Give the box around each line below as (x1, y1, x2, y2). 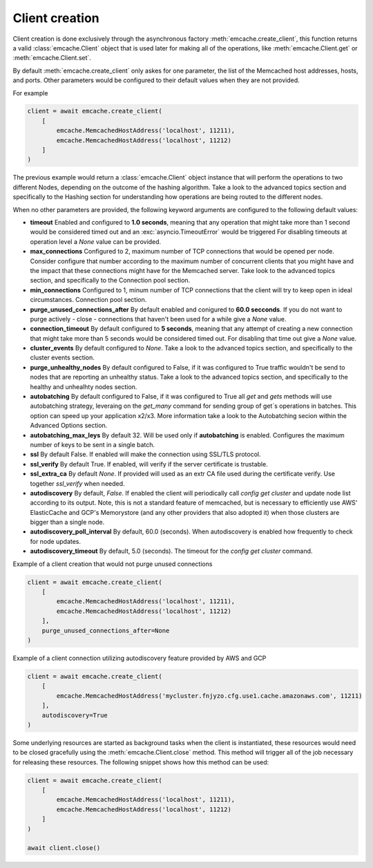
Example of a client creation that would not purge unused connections (12, 560, 213, 568)
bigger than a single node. (30, 518, 105, 527)
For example (12, 88, 48, 97)
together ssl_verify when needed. (30, 479, 125, 487)
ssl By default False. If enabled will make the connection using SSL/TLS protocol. (30, 450, 261, 459)
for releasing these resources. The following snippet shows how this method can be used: (12, 757, 269, 766)
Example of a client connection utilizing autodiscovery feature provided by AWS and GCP (12, 654, 267, 662)
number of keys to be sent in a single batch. (30, 440, 155, 449)
